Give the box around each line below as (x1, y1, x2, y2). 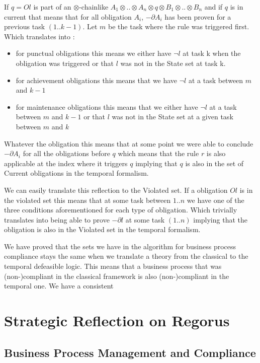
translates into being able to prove (4, 214, 110, 225)
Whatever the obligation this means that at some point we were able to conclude (4, 138, 253, 149)
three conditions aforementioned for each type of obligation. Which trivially (4, 204, 237, 215)
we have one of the (187, 194, 244, 205)
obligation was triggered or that (16, 57, 114, 68)
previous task (4, 21, 45, 32)
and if (204, 2, 223, 12)
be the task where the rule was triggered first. (108, 21, 249, 32)
